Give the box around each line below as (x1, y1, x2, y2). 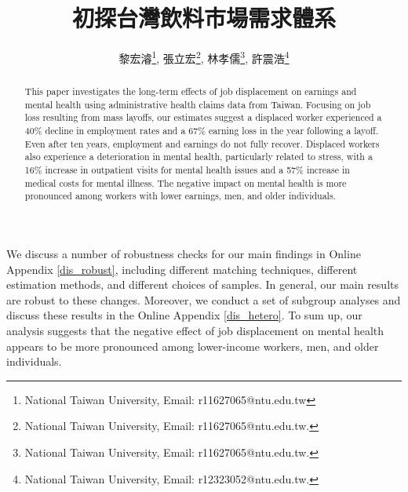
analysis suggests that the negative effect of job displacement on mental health (6, 323, 384, 339)
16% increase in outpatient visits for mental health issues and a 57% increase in (24, 163, 350, 177)
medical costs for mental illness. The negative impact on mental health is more (24, 176, 347, 189)
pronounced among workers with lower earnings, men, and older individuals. (24, 189, 336, 202)
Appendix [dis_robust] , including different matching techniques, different (6, 261, 358, 277)
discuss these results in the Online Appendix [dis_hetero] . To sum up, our (6, 307, 362, 323)
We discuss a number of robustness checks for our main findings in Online (6, 246, 361, 262)
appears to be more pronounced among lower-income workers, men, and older (6, 337, 379, 354)
